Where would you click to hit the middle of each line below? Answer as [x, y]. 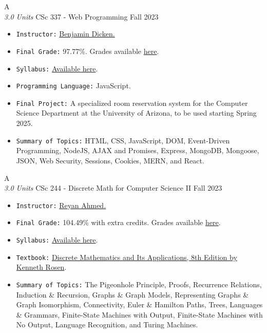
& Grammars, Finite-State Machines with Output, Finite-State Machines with [139, 314]
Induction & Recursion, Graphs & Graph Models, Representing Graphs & [132, 294]
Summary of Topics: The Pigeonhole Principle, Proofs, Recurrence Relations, [139, 284]
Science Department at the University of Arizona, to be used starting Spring [136, 113]
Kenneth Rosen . [41, 267]
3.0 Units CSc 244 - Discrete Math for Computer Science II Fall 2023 [113, 188]
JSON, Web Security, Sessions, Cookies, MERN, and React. [110, 160]
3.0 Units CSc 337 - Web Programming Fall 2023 [81, 16]
